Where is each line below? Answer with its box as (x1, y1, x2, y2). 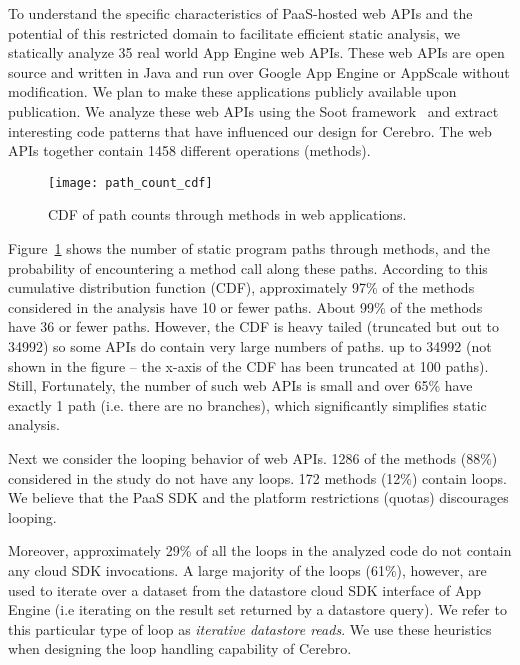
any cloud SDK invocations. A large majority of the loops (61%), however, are (8, 559, 487, 580)
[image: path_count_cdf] (48, 175, 213, 190)
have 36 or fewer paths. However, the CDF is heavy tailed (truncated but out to (8, 316, 500, 337)
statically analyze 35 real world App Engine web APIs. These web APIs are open (8, 42, 505, 63)
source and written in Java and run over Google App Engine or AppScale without (8, 61, 510, 82)
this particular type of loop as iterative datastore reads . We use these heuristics (8, 618, 492, 639)
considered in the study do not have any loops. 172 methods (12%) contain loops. (8, 467, 507, 488)
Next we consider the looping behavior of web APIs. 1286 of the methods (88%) (8, 447, 498, 468)
